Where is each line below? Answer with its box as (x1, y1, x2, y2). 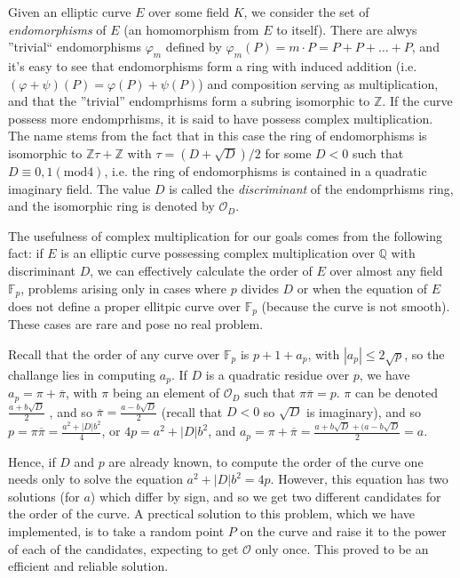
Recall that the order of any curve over (8, 345, 220, 364)
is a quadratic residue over (205, 365, 350, 383)
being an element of (112, 383, 220, 402)
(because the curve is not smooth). (261, 296, 450, 315)
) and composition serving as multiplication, (198, 74, 439, 92)
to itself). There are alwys (276, 20, 417, 38)
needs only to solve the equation (8, 470, 183, 488)
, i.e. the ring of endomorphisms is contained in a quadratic (104, 161, 427, 180)
